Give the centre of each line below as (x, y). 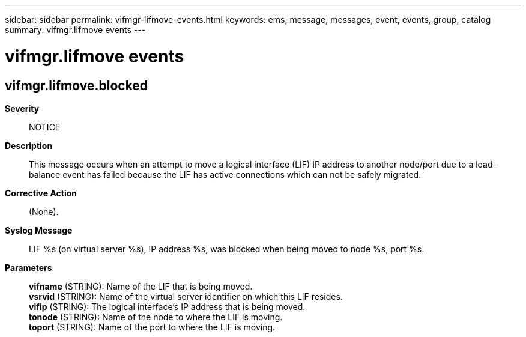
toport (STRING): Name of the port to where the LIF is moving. (152, 327)
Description (29, 145)
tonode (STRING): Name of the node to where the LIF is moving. (156, 317)
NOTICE (45, 127)
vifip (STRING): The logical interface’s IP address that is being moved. (167, 306)
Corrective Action (41, 193)
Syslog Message (39, 230)
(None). (44, 211)
